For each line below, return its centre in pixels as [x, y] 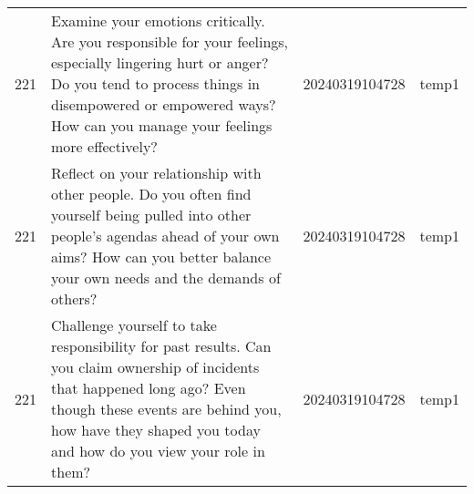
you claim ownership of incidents [155, 367]
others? [74, 298]
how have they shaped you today [156, 430]
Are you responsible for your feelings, [170, 41]
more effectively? [104, 146]
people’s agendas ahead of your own [165, 236]
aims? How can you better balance [161, 257]
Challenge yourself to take [134, 325]
